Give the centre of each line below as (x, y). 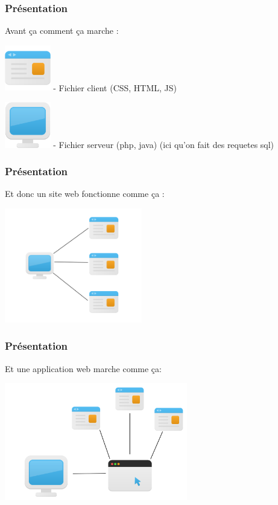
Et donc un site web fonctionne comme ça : (85, 194)
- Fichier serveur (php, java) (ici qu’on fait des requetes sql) (164, 144)
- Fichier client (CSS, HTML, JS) (115, 87)
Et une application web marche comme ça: (83, 368)
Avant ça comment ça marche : (62, 31)
